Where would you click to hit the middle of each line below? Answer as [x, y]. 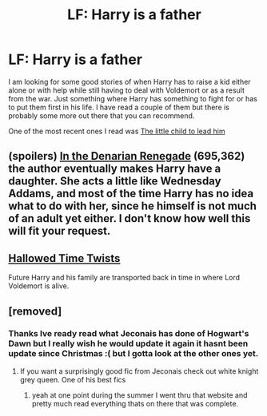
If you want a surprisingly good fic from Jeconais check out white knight [139, 371]
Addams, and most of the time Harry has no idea [131, 194]
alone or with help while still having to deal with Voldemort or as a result [127, 90]
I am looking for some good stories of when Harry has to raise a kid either [130, 81]
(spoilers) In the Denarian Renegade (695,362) [127, 156]
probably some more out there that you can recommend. [102, 115]
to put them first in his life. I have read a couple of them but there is [119, 107]
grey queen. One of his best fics [73, 379]
